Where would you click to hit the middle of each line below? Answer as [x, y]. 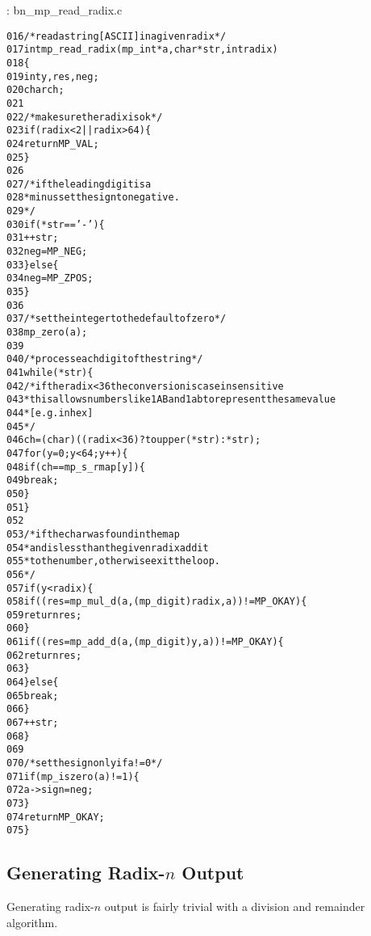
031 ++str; [33, 238]
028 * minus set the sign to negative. [93, 198]
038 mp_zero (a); [47, 333]
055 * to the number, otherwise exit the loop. [113, 561]
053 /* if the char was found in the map [93, 534]
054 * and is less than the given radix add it [108, 548]
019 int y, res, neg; [53, 76]
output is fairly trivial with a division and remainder [235, 906]
